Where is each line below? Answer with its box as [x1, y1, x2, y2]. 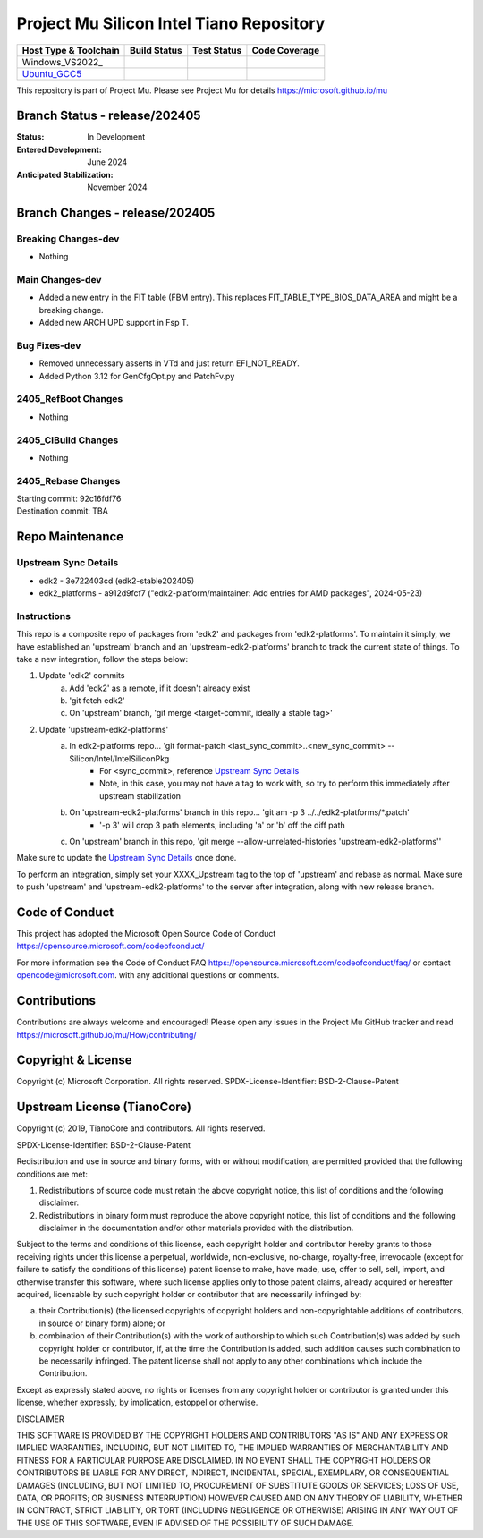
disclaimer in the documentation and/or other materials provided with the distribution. [38, 1222, 354, 1234]
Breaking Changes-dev [16, 233, 120, 245]
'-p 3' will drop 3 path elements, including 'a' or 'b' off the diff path [99, 820, 346, 830]
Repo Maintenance [16, 529, 124, 545]
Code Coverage [251, 44, 320, 56]
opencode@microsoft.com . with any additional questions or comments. [16, 970, 280, 981]
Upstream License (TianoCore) [16, 1100, 192, 1115]
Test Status [192, 44, 242, 56]
